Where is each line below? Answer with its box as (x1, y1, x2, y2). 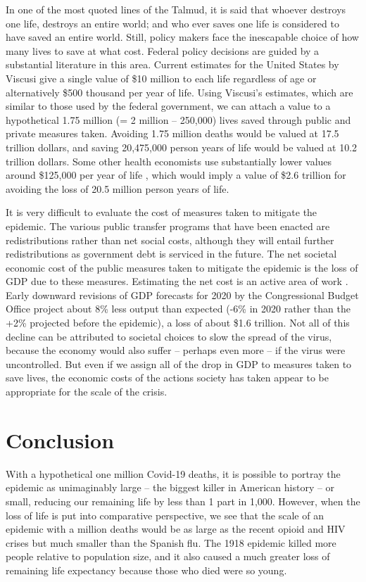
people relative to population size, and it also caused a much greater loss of (6, 549, 330, 564)
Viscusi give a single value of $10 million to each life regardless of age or (6, 70, 317, 85)
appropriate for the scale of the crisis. (6, 384, 168, 399)
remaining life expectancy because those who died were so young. (6, 562, 287, 577)
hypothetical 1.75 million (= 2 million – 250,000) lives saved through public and (6, 112, 351, 127)
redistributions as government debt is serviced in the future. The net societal (6, 246, 337, 261)
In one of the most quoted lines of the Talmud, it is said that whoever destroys (6, 2, 346, 16)
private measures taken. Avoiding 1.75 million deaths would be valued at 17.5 (6, 126, 339, 141)
